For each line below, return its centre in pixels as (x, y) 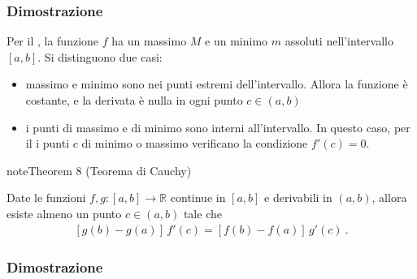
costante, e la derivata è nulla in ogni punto (134, 100)
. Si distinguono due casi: (100, 56)
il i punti (48, 143)
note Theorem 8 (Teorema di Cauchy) (99, 170)
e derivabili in (298, 197)
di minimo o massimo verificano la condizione (195, 143)
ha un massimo (149, 41)
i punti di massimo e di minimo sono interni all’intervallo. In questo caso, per (218, 127)
